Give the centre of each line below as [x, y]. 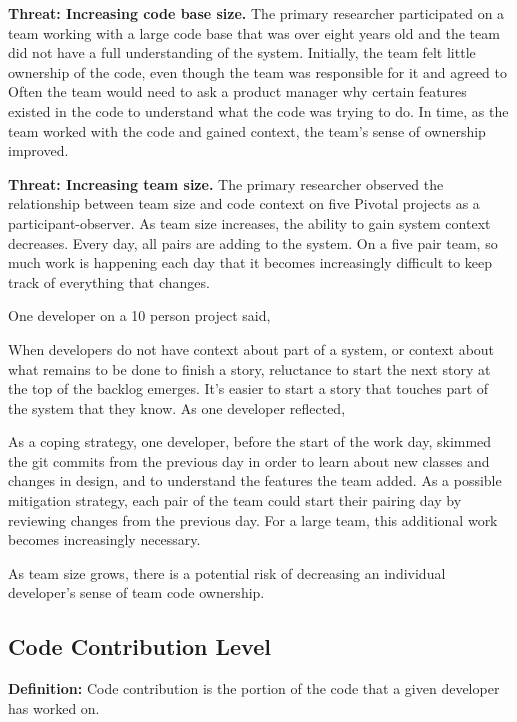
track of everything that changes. [109, 281]
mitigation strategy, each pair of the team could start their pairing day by [235, 500]
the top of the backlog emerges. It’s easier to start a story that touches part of [248, 388]
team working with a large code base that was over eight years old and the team [254, 32]
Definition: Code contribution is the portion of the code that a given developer [254, 688]
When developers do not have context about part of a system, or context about [251, 348]
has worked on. [54, 707]
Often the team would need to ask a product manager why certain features [237, 91]
